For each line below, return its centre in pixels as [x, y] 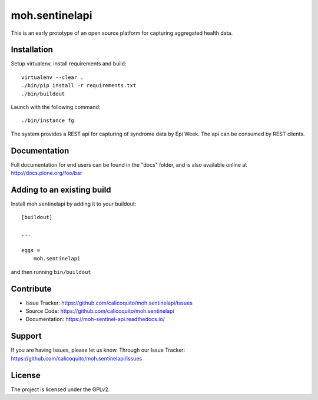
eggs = [31, 250]
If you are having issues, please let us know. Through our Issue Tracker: [98, 350]
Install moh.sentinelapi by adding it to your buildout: [74, 204]
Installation [32, 50]
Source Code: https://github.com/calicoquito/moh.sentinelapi [100, 311]
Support [26, 336]
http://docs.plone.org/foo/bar [47, 173]
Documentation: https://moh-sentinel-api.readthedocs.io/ [95, 319]
